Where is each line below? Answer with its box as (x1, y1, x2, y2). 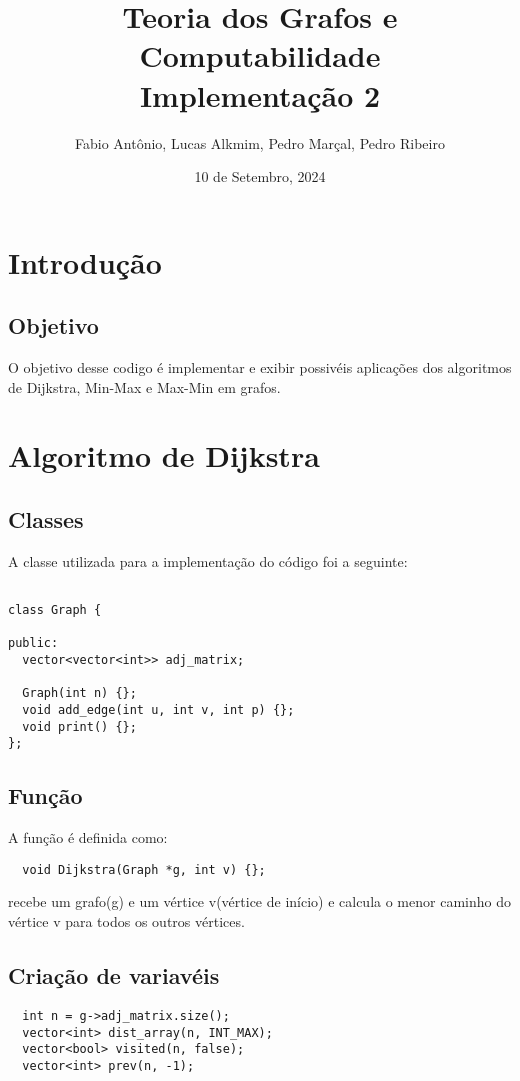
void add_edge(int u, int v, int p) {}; (22, 703, 295, 718)
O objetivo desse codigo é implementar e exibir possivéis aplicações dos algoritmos (8, 357, 512, 378)
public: (8, 636, 59, 651)
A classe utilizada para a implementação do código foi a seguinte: (8, 550, 408, 571)
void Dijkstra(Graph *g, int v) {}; (22, 862, 266, 877)
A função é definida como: (8, 827, 168, 848)
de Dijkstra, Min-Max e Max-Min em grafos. (8, 376, 281, 397)
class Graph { (8, 603, 102, 618)
